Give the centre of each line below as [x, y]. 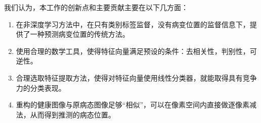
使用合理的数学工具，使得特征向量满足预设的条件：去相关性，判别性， [133, 51]
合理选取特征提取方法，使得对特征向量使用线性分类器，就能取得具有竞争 [136, 77]
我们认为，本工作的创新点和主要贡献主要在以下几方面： [96, 7]
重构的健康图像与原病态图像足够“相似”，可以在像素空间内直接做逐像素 [133, 105]
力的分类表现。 [41, 87]
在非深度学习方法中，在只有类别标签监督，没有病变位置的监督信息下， [133, 24]
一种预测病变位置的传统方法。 [80, 34]
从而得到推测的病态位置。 [73, 114]
